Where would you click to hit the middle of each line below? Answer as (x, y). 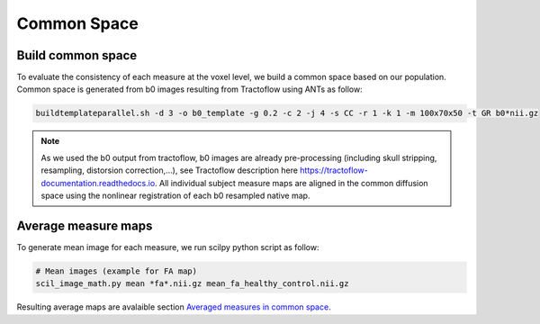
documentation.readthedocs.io (98, 183)
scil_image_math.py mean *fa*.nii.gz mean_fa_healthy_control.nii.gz (192, 284)
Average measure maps (85, 225)
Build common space (77, 55)
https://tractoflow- (334, 170)
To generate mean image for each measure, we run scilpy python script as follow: (168, 247)
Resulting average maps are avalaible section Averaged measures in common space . (174, 307)
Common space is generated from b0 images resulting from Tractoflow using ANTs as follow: (190, 89)
